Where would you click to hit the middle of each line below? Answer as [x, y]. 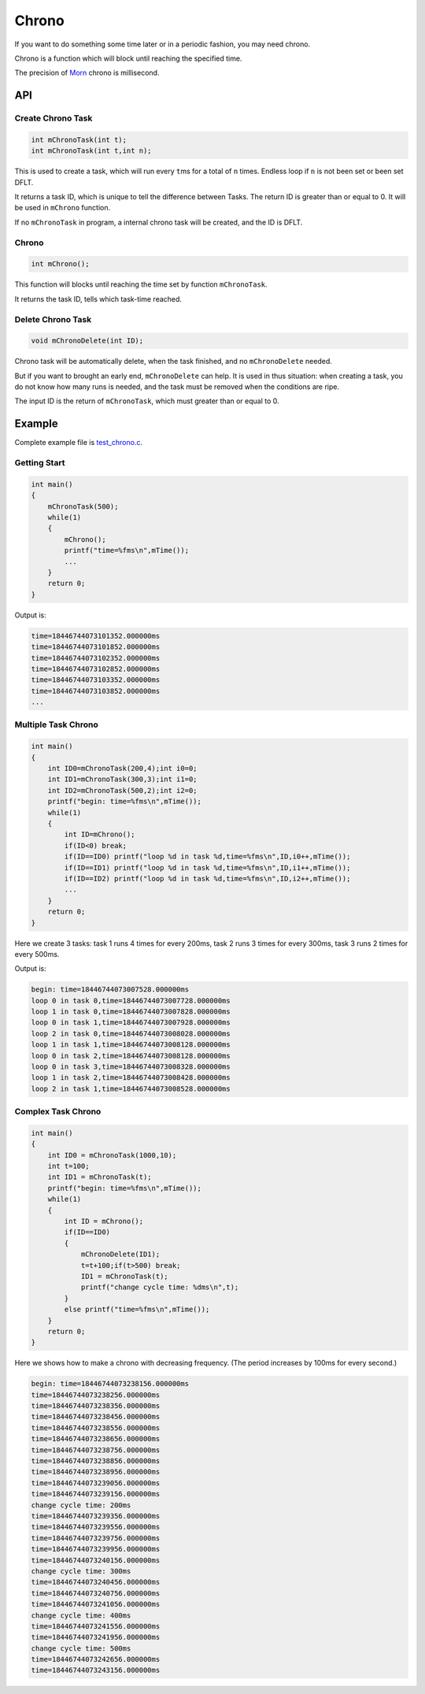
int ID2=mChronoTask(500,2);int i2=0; [122, 790]
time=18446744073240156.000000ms [96, 1560]
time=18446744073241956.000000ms [96, 1637]
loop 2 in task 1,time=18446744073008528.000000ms [131, 1088]
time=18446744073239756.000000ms [96, 1538]
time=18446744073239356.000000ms [96, 1516]
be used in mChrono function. [62, 208]
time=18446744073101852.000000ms [96, 647]
